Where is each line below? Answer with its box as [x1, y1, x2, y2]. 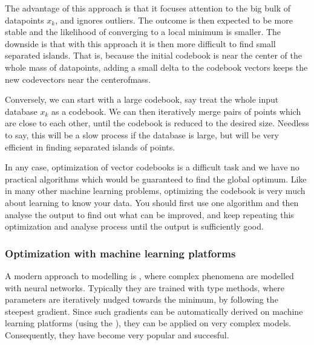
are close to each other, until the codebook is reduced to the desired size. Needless [5, 117, 309, 129]
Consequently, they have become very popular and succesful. [5, 328, 229, 341]
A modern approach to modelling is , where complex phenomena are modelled [5, 269, 294, 282]
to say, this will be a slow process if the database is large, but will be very [5, 128, 279, 141]
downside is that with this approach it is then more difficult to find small [5, 37, 276, 50]
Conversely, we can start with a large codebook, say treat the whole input [5, 93, 279, 106]
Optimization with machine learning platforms [5, 245, 236, 260]
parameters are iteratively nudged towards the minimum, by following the [5, 293, 278, 306]
